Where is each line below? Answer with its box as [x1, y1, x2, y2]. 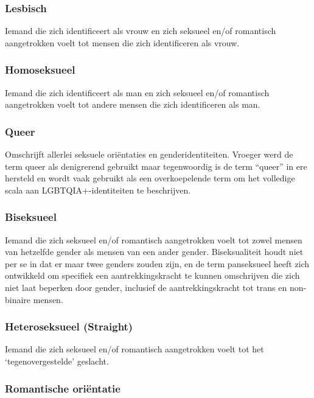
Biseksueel [5, 209, 57, 225]
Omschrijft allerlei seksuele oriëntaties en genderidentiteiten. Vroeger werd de [5, 148, 293, 161]
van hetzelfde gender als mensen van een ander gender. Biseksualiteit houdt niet [5, 245, 304, 258]
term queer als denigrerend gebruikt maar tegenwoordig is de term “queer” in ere [5, 159, 307, 172]
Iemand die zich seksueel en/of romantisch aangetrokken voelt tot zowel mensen [5, 233, 302, 246]
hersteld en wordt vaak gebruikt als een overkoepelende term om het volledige [5, 172, 295, 184]
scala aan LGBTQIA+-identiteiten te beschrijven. [5, 183, 191, 196]
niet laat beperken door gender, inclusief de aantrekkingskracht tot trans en [5, 281, 287, 293]
